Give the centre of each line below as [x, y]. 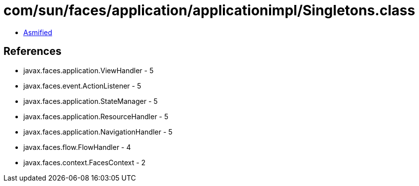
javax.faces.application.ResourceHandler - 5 [96, 116]
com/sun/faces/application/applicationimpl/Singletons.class [209, 10]
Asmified [38, 32]
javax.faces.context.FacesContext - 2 [85, 162]
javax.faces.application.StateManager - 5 [91, 101]
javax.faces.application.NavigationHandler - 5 [98, 132]
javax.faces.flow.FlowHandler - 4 [77, 147]
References [33, 51]
